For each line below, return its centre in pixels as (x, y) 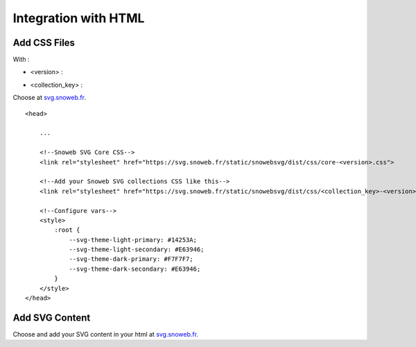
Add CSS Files (44, 43)
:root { (67, 230)
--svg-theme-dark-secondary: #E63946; (135, 269)
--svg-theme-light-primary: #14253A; (133, 240)
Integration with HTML (79, 18)
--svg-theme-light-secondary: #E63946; (137, 249)
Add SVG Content (52, 318)
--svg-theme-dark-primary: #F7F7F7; (131, 259)
